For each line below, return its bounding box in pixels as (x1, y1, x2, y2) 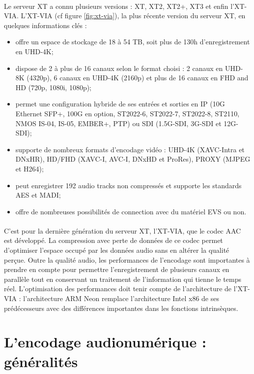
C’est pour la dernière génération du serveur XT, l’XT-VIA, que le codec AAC (4, 225, 241, 236)
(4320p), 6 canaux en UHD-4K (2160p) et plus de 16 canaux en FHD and (27, 72, 249, 83)
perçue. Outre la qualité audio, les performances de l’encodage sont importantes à (4, 254, 250, 265)
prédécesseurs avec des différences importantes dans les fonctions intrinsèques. (4, 303, 238, 313)
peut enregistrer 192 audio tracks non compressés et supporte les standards (15, 180, 242, 190)
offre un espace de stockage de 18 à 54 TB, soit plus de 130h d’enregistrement (15, 36, 250, 47)
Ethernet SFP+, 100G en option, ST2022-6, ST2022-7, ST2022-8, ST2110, (15, 108, 240, 118)
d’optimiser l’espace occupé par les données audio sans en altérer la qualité (4, 245, 229, 255)
